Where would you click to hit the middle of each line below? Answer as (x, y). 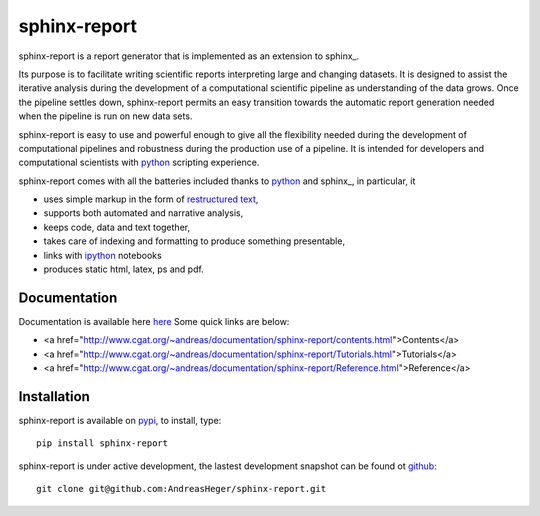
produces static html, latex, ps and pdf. (123, 269)
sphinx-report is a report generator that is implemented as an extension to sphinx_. (189, 56)
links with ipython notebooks (102, 255)
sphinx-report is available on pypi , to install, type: (120, 420)
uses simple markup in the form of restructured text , (151, 199)
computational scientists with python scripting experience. (139, 162)
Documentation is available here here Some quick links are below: (154, 321)
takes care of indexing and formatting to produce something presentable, (194, 241)
